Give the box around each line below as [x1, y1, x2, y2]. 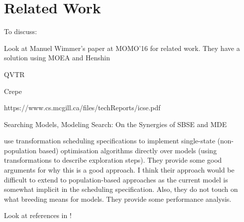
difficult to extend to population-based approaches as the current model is [4, 174, 228, 184]
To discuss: [4, 26, 37, 37]
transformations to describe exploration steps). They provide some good [4, 155, 222, 165]
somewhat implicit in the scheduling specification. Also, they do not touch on [4, 184, 238, 194]
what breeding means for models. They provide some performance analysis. [4, 193, 232, 204]
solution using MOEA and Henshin [4, 52, 110, 63]
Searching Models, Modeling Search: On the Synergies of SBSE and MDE [4, 119, 227, 129]
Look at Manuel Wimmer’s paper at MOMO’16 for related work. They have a [4, 43, 240, 53]
